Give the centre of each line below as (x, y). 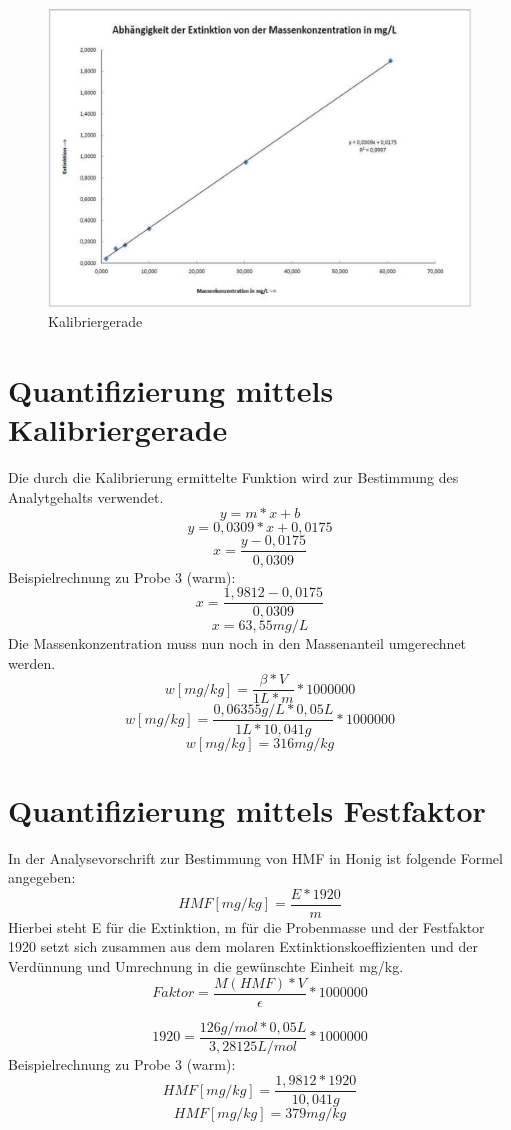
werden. (32, 662)
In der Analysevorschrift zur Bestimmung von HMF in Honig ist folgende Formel (255, 857)
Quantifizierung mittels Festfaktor (247, 809)
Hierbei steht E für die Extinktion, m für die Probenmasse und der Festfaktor (246, 926)
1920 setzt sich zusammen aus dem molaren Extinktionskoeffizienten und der (243, 946)
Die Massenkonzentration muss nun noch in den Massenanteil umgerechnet (237, 643)
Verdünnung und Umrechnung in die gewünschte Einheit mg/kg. (206, 966)
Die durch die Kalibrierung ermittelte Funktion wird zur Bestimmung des (233, 477)
